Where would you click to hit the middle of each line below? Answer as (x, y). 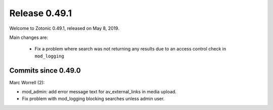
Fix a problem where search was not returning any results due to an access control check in (130, 49)
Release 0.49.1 (41, 13)
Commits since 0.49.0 (45, 70)
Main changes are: (29, 37)
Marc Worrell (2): (27, 82)
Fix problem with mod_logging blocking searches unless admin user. (93, 99)
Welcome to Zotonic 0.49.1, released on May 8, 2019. (64, 28)
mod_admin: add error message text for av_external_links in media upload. (99, 92)
